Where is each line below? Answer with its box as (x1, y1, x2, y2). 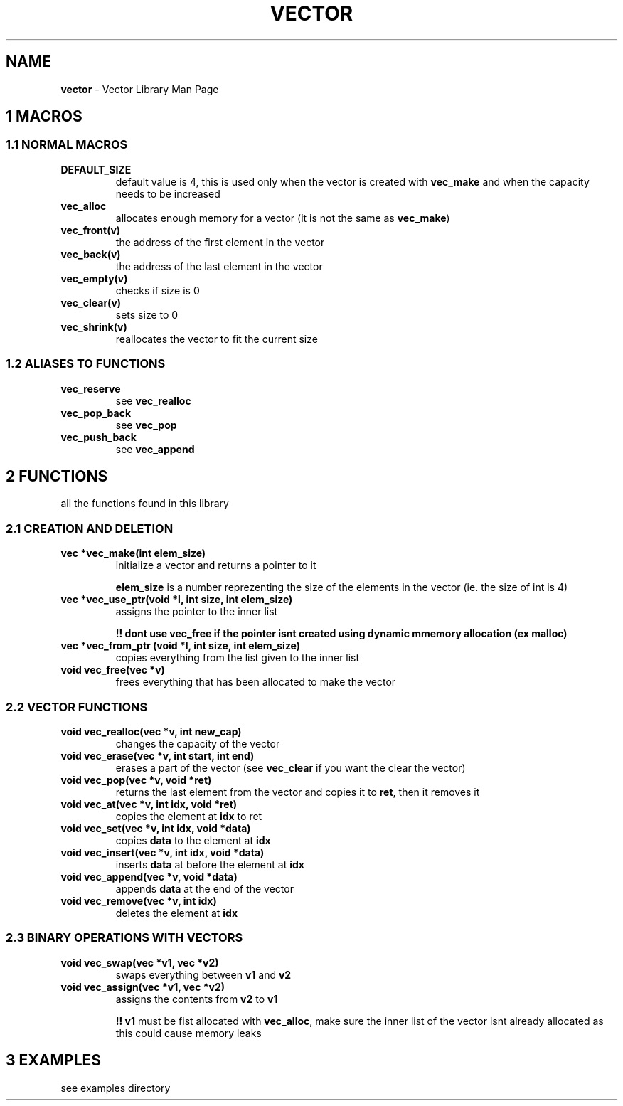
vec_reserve (60, 382, 121, 395)
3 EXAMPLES (6, 1051, 102, 1070)
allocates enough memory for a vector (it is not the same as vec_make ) (115, 211, 450, 224)
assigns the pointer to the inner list (115, 605, 278, 618)
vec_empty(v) (60, 272, 128, 285)
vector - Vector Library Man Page (60, 83, 219, 95)
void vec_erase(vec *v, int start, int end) (60, 749, 255, 762)
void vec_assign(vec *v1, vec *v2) (60, 980, 225, 993)
